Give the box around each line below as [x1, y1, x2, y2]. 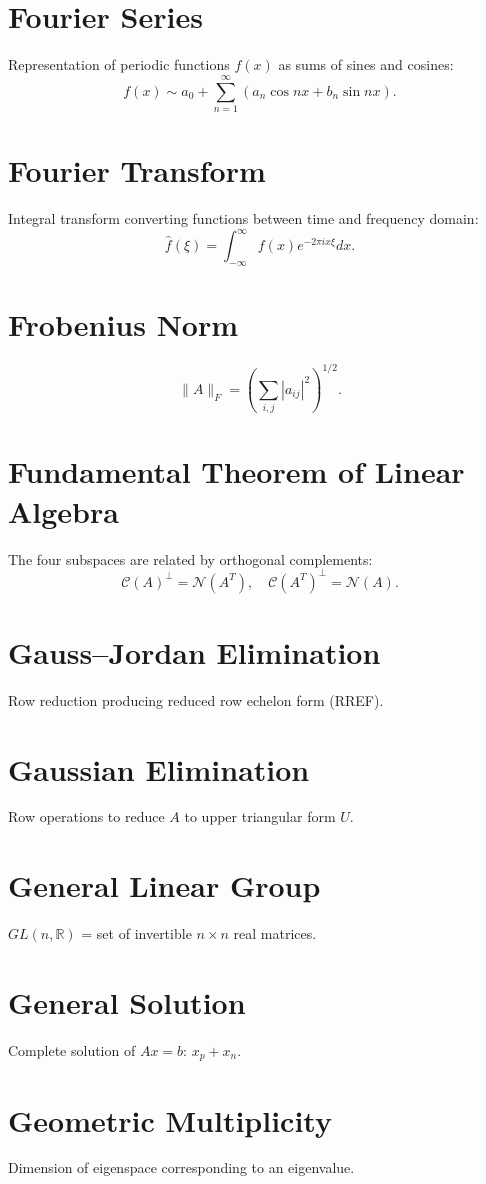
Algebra [8, 490, 119, 531]
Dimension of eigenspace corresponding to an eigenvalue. [8, 1157, 355, 1178]
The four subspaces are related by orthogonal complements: [8, 548, 373, 569]
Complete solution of [8, 1039, 136, 1060]
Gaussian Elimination [8, 748, 310, 789]
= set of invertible [81, 923, 192, 944]
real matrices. [233, 923, 317, 944]
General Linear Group [8, 865, 321, 906]
